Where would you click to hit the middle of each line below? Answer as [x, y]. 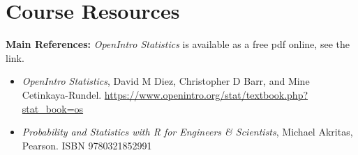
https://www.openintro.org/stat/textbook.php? [206, 94]
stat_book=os [53, 108]
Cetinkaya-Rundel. [62, 94]
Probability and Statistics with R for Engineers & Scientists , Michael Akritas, [187, 132]
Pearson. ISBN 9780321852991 [87, 145]
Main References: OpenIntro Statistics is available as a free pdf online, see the [178, 44]
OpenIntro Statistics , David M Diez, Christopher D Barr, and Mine [166, 81]
